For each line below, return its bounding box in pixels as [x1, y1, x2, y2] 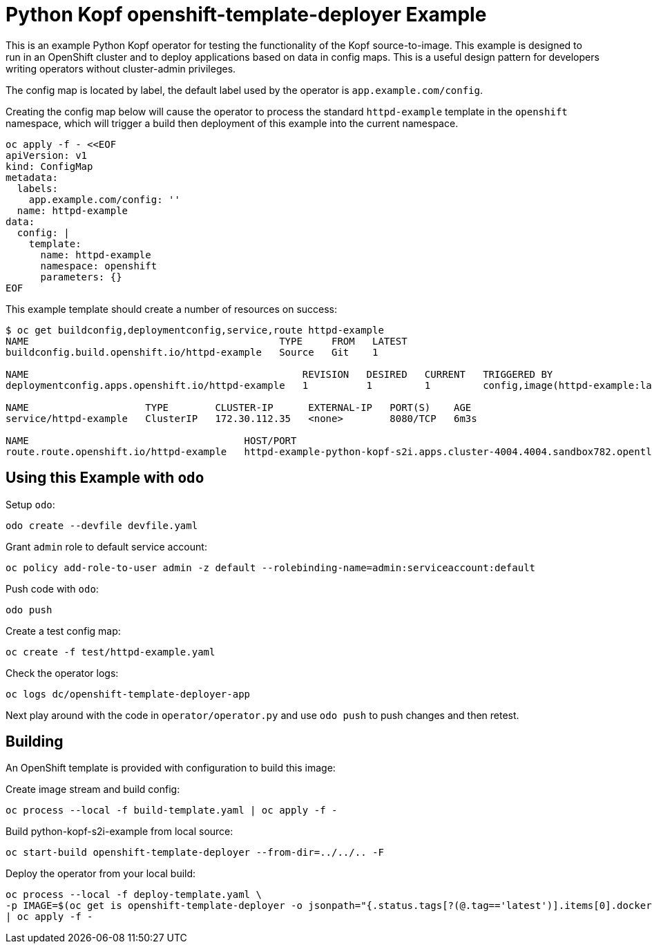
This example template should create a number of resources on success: [6, 303, 338, 315]
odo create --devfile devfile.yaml [6, 519, 198, 531]
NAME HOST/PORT [6, 434, 297, 446]
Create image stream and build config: [6, 783, 180, 796]
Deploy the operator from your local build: [6, 867, 196, 880]
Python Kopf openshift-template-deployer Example [6, 3, 487, 26]
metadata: [6, 171, 58, 183]
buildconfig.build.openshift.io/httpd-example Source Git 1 [6, 346, 378, 358]
